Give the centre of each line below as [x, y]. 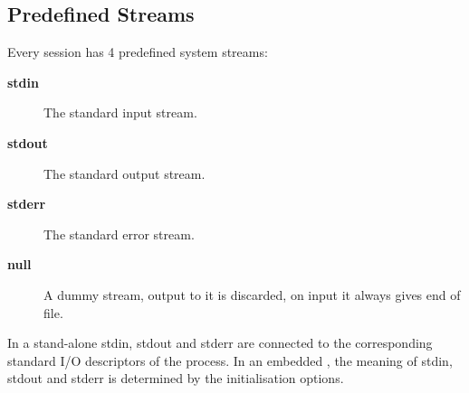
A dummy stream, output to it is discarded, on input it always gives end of [252, 294]
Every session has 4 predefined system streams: [138, 52]
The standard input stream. [120, 112]
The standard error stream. [119, 234]
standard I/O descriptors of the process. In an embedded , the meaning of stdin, [230, 360]
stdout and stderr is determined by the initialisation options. [176, 378]
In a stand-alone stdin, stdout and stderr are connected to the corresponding [220, 343]
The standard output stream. [124, 173]
